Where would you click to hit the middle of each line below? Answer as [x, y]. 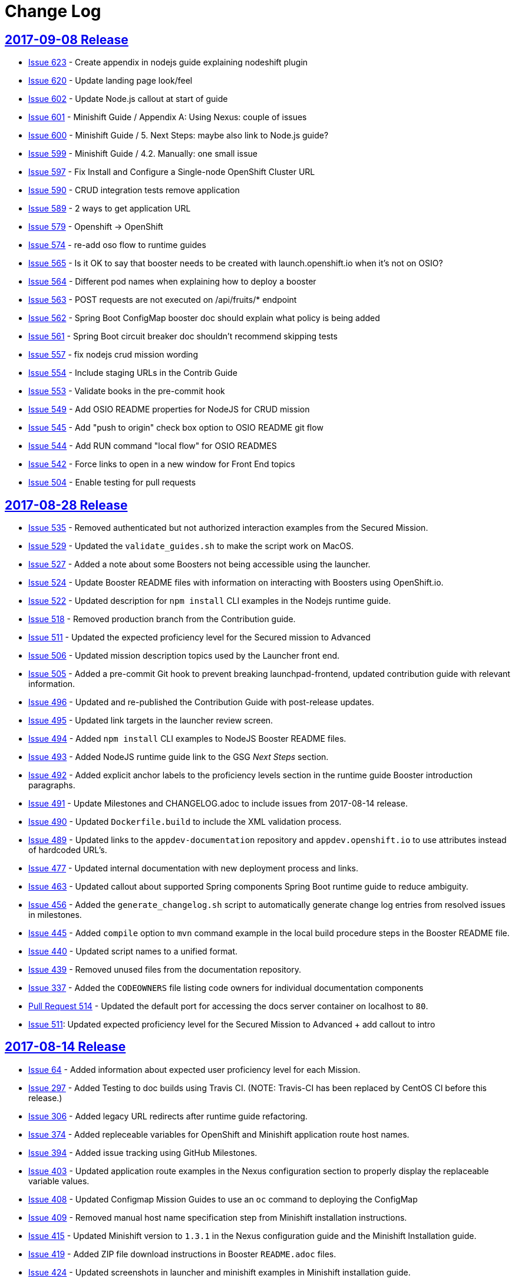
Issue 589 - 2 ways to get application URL [110, 209]
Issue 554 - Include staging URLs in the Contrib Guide [133, 373]
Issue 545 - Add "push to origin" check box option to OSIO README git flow [176, 428]
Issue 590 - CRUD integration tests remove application [134, 190]
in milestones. [55, 915]
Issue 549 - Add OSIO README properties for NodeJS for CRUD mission [169, 409]
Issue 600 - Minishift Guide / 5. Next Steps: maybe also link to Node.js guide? [179, 136]
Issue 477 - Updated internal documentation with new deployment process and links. [193, 868]
